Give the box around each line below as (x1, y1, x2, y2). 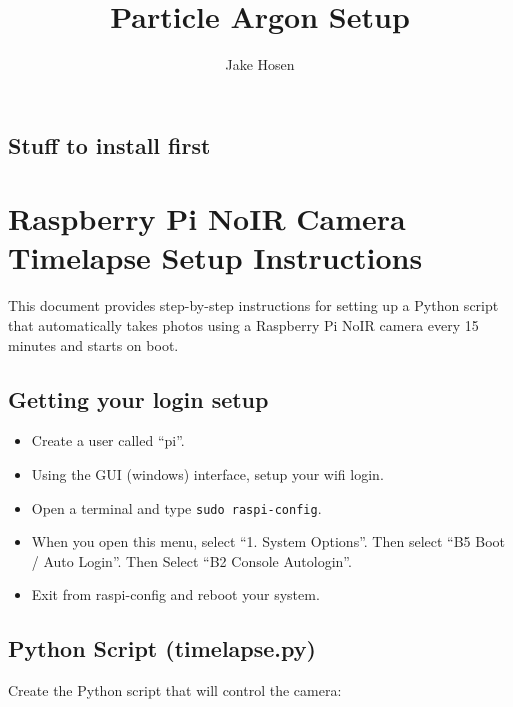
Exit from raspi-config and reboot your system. (31, 584, 320, 605)
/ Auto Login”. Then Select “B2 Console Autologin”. (31, 550, 352, 571)
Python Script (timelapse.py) (8, 633, 316, 664)
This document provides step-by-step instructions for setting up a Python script (8, 295, 499, 316)
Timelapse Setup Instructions (8, 237, 423, 278)
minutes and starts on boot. (8, 334, 179, 355)
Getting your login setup (8, 383, 269, 414)
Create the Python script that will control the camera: (8, 680, 342, 701)
